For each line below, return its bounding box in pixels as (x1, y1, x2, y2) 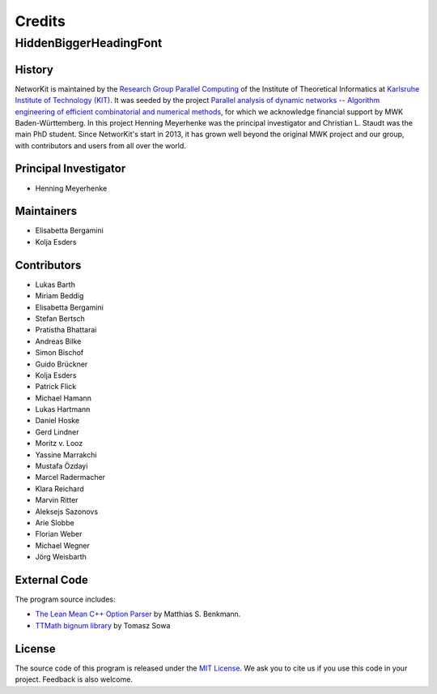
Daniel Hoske (35, 416, 80, 426)
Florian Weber (35, 529, 83, 539)
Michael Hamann (35, 393, 92, 403)
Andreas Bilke (35, 336, 82, 346)
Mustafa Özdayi (35, 461, 88, 471)
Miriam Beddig (35, 291, 84, 301)
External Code (15, 572, 89, 587)
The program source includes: (15, 594, 117, 604)
